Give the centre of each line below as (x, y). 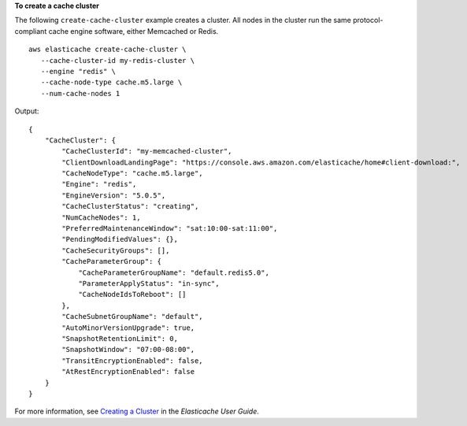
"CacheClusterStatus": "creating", (130, 206)
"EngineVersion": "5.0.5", (114, 195)
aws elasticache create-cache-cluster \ (107, 50)
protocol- (368, 20)
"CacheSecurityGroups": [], (116, 250)
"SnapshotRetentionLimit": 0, (120, 338)
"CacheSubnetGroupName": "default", (133, 317)
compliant (31, 31)
